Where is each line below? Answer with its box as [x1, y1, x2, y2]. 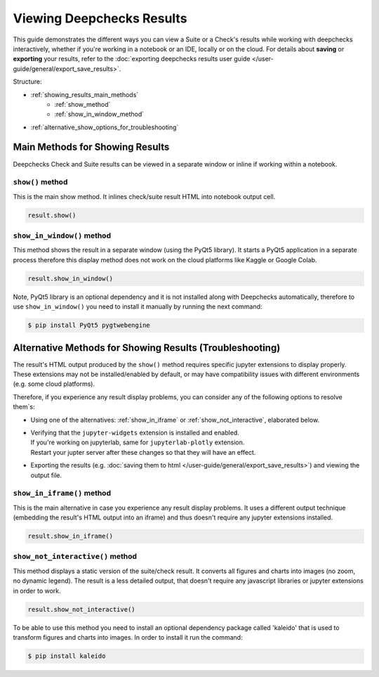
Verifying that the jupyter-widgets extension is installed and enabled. [30, 429, 240, 437]
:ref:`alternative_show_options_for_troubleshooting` [30, 123, 179, 131]
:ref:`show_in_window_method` [54, 110, 145, 119]
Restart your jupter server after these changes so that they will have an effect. [30, 448, 256, 456]
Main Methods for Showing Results [13, 141, 170, 153]
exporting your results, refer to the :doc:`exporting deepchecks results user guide [13, 55, 251, 63]
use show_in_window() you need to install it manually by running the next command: [13, 302, 262, 311]
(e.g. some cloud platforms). [13, 380, 95, 388]
